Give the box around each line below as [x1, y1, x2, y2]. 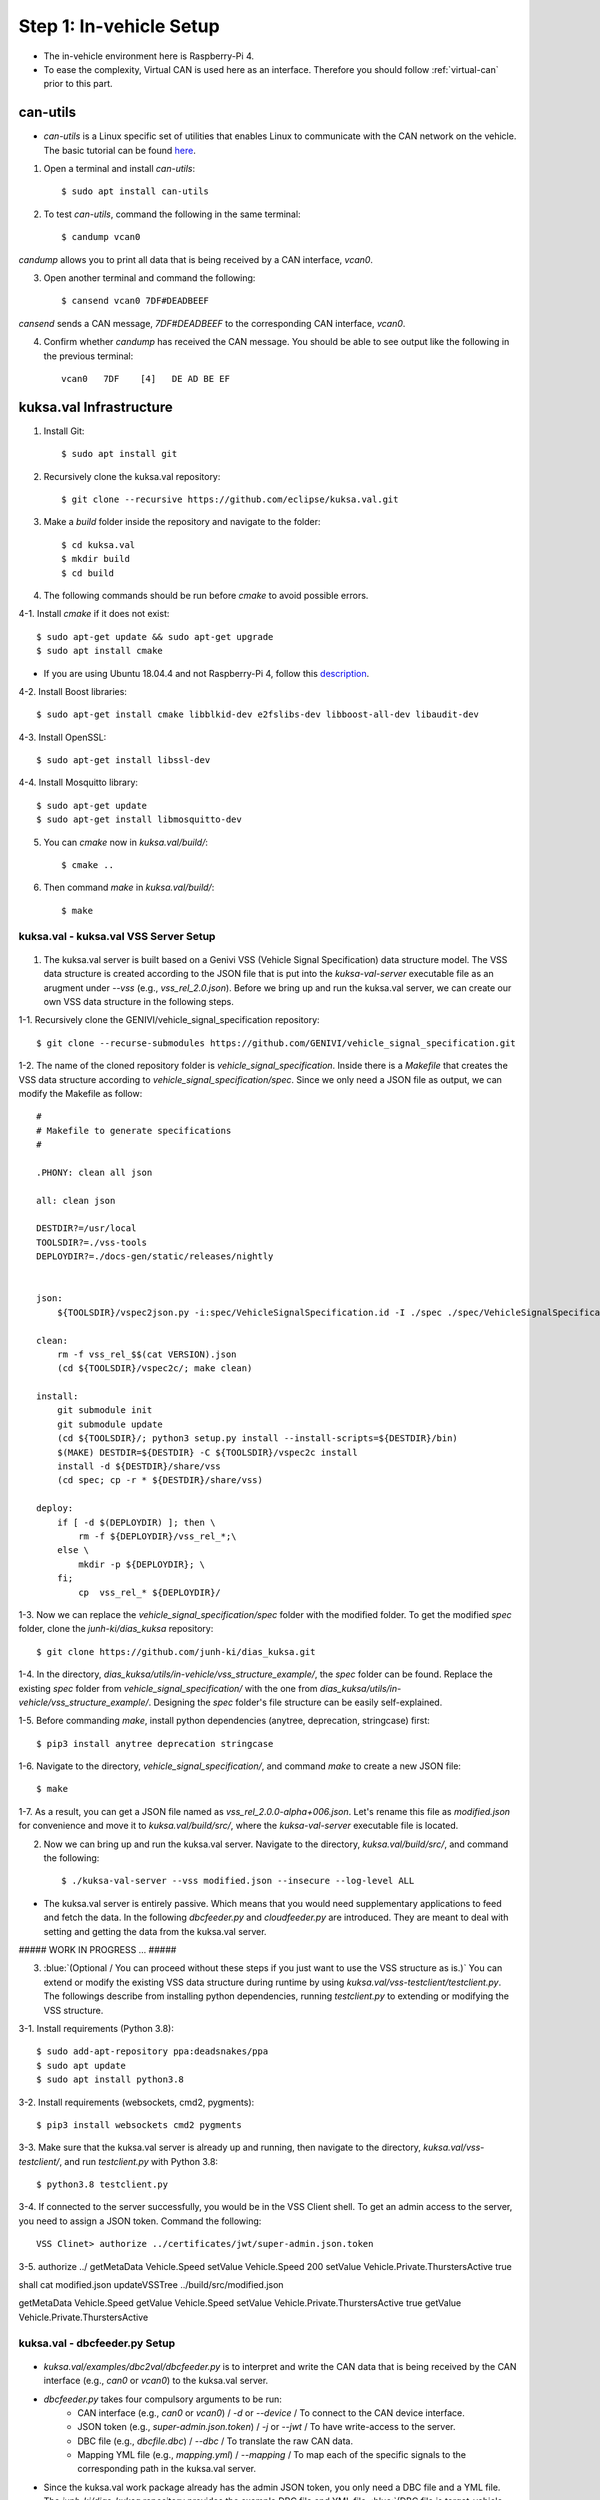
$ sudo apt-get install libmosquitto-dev [36, 814, 242, 825]
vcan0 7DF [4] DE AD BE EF [61, 373, 230, 384]
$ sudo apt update [36, 2060, 127, 2071]
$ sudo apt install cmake [36, 645, 164, 657]
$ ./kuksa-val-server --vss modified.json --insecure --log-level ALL [61, 1875, 415, 1887]
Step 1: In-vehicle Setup [18, 15, 220, 37]
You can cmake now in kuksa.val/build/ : [43, 836, 209, 848]
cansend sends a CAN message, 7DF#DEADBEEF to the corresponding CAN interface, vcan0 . [18, 317, 406, 329]
